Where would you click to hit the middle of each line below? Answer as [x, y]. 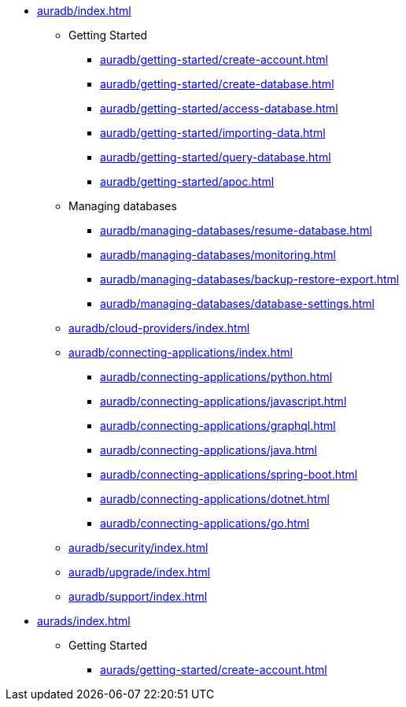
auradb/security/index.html [138, 548]
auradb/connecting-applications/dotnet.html [215, 499]
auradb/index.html [84, 11]
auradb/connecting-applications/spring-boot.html [229, 474]
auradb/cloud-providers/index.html [159, 328]
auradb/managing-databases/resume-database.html [236, 230]
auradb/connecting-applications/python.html [216, 377]
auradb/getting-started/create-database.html [217, 84]
